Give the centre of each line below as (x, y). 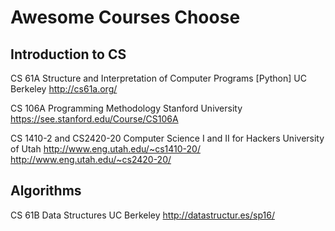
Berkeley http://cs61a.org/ (64, 89)
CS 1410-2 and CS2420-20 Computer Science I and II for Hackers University (167, 138)
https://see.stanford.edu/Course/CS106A (94, 119)
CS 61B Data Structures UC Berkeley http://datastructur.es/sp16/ (142, 215)
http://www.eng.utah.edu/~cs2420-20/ (91, 159)
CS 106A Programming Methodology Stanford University (126, 108)
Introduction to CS (68, 54)
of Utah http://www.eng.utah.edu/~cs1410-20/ (105, 149)
